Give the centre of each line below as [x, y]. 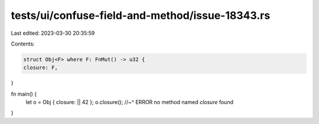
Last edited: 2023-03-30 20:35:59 [53, 33]
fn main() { [24, 94]
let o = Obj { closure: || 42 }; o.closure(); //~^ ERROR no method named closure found [129, 102]
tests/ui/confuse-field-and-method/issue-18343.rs [141, 15]
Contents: [23, 44]
